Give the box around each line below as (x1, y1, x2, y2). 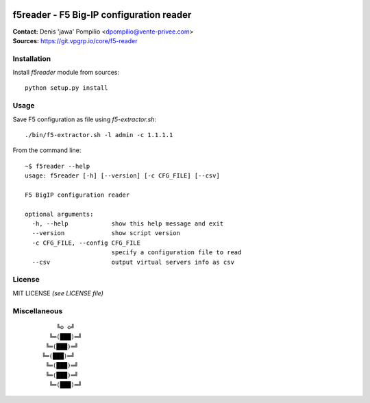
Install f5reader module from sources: (12, 69, 120, 77)
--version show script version (32, 230, 181, 237)
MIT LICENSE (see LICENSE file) (12, 289, 104, 297)
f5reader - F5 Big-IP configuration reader (12, 9, 192, 21)
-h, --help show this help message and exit (32, 220, 224, 228)
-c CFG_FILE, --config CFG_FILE (32, 239, 140, 247)
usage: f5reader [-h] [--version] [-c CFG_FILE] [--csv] (25, 172, 221, 180)
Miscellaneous (12, 306, 63, 315)
